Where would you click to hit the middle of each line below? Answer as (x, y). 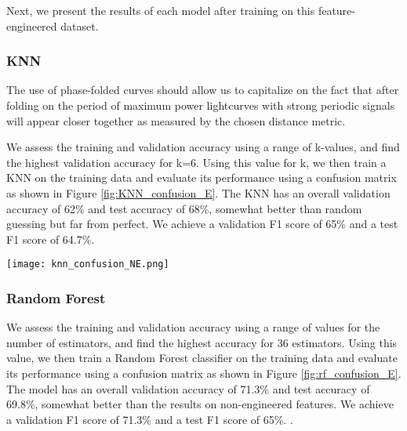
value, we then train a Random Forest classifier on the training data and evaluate (202, 358)
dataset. (80, 25)
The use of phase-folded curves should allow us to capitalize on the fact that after (203, 90)
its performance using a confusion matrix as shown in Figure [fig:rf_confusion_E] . (204, 373)
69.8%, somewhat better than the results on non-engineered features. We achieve (200, 404)
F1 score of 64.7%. (51, 239)
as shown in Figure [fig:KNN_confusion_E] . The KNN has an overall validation (198, 192)
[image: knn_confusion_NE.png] (88, 264)
